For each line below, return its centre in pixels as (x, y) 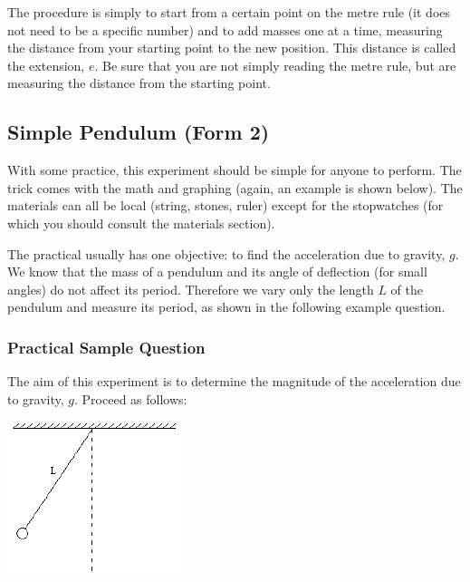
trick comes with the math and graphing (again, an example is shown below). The (235, 187)
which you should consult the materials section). (141, 223)
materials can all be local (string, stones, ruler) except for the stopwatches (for (225, 205)
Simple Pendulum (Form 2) (139, 132)
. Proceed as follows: (131, 398)
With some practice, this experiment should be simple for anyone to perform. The (235, 170)
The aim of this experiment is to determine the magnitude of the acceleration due (234, 381)
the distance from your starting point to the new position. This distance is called (232, 48)
